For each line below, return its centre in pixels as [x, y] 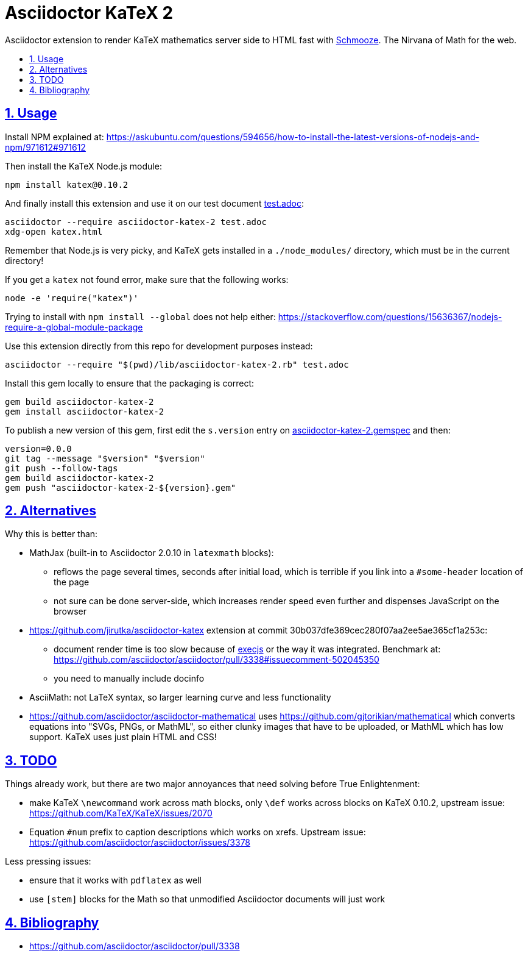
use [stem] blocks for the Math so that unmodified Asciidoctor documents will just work [207, 899]
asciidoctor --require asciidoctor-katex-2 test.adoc [136, 222]
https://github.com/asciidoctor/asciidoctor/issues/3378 [140, 843]
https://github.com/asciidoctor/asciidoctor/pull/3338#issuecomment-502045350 [216, 660]
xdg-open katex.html [54, 231]
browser [70, 612]
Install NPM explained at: [55, 137]
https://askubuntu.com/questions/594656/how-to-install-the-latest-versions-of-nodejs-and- [293, 137]
